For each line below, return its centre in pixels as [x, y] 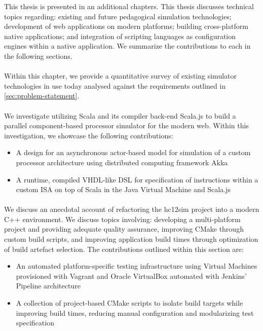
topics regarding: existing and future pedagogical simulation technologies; [118, 16]
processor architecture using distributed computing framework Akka [122, 162]
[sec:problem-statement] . [42, 96]
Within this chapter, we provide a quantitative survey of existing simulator [120, 76]
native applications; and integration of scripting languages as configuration [120, 36]
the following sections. [38, 56]
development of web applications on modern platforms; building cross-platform [126, 26]
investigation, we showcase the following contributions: [89, 135]
